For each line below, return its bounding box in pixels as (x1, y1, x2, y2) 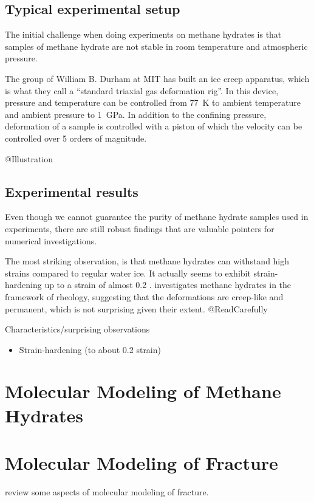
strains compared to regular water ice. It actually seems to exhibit (5, 266, 251, 279)
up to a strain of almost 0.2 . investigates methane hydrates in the (44, 278, 292, 291)
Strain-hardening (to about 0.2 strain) (19, 343, 161, 356)
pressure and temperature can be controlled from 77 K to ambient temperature (5, 96, 301, 109)
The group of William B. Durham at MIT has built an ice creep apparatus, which (5, 72, 310, 84)
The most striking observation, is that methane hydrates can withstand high (5, 255, 290, 267)
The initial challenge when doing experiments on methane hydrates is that (5, 28, 282, 41)
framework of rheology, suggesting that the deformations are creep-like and (5, 290, 284, 303)
